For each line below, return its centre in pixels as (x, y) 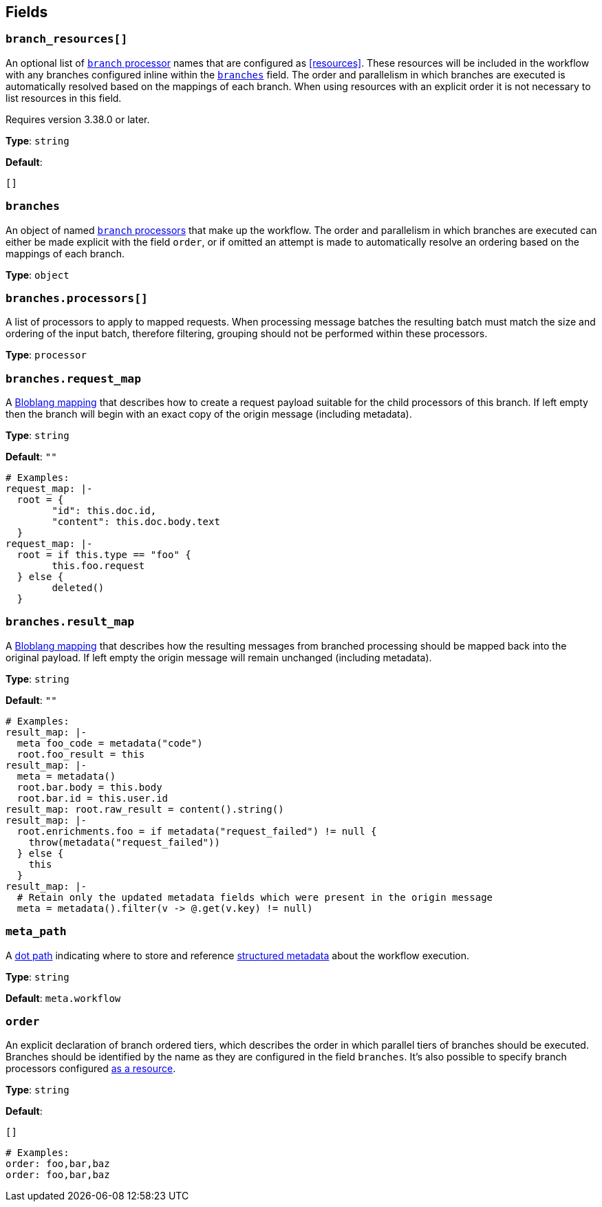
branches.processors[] (77, 298)
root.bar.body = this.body (89, 787)
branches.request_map (73, 378)
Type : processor (46, 355)
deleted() (78, 588)
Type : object (37, 275)
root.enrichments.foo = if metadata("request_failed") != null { (197, 831)
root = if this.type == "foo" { (104, 555)
